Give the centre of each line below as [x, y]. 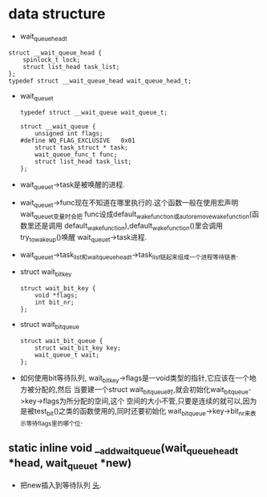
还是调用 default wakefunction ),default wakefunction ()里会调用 [128, 226]
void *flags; [57, 296]
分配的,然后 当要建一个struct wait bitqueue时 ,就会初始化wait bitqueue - [143, 390]
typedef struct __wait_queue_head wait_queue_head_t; [100, 81]
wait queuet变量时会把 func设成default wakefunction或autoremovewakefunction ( [136, 215]
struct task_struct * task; [81, 147]
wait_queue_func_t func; [76, 154]
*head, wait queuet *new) [70, 464]
